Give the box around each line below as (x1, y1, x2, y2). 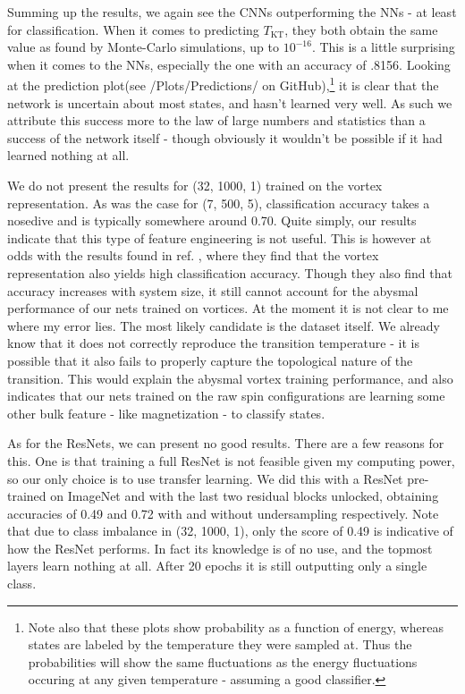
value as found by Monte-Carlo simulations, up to (7, 38, 280, 56)
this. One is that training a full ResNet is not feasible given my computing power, (7, 451, 455, 470)
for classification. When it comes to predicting (7, 20, 259, 38)
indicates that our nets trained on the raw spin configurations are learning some (7, 386, 445, 405)
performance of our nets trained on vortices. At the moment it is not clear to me (7, 299, 449, 317)
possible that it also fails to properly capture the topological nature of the (7, 351, 413, 369)
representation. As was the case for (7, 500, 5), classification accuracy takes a (7, 193, 430, 212)
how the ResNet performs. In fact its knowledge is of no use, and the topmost (7, 538, 433, 557)
